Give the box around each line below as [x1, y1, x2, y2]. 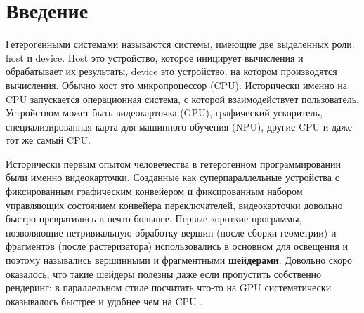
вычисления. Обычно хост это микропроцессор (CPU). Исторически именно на [6, 77, 348, 92]
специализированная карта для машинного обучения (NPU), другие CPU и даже [6, 119, 352, 133]
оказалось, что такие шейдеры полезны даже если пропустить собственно [6, 266, 322, 281]
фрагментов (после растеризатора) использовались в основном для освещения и [6, 239, 348, 253]
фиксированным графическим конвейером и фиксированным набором [6, 184, 303, 199]
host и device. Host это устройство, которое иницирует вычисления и [6, 50, 304, 65]
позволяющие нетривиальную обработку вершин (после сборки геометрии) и [6, 225, 337, 239]
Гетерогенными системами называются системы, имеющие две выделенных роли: [6, 36, 355, 51]
